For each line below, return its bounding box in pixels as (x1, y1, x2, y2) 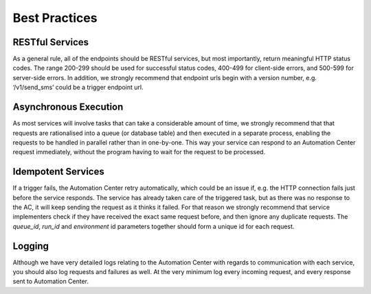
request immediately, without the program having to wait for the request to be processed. (12, 148, 266, 156)
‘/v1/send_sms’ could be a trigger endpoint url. (12, 83, 144, 92)
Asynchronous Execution (12, 101, 124, 113)
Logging (12, 240, 49, 252)
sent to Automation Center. (12, 278, 89, 286)
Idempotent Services (12, 166, 104, 177)
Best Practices (12, 10, 98, 25)
